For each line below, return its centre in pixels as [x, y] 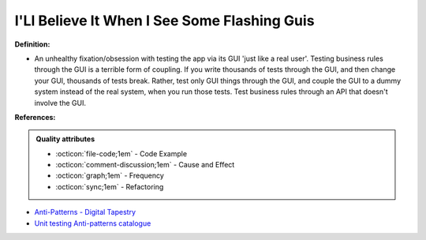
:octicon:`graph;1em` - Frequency [110, 176]
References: [35, 117]
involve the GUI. [60, 103]
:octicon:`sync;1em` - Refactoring [110, 186]
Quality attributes [65, 139]
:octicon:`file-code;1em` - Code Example [121, 153]
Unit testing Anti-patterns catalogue [93, 223]
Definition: [32, 44]
